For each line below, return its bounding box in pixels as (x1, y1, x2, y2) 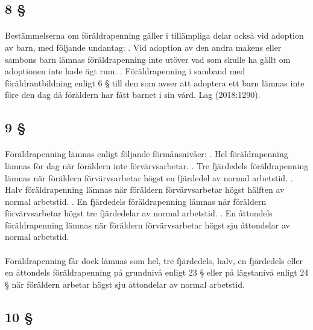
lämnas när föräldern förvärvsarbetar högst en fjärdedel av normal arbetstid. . (5, 171, 293, 184)
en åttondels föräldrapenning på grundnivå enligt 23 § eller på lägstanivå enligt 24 (5, 266, 309, 279)
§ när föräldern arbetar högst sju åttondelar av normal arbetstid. (5, 277, 245, 290)
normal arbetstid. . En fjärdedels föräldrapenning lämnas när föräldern (5, 195, 267, 207)
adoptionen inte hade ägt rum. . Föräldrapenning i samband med (5, 65, 245, 77)
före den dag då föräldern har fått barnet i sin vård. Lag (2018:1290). (5, 88, 261, 101)
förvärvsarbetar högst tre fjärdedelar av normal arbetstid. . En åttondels (5, 207, 273, 219)
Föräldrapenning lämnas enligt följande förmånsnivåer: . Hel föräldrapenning (5, 147, 288, 160)
